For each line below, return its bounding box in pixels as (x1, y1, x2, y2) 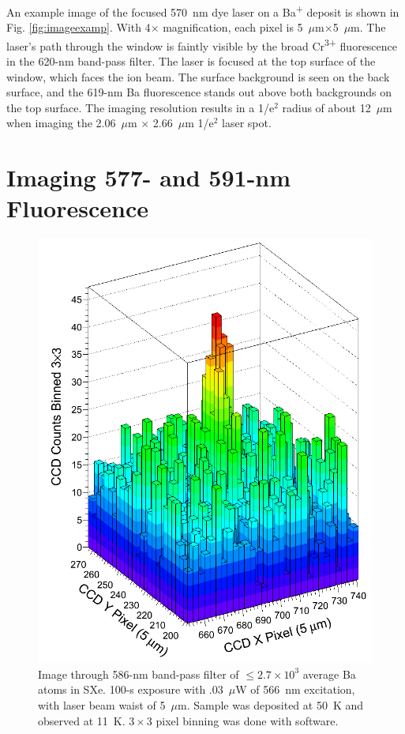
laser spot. (222, 115, 272, 131)
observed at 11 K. (38, 712, 126, 728)
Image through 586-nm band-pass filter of (38, 665, 239, 682)
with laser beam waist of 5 (38, 697, 166, 713)
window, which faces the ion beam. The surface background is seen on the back (6, 68, 390, 85)
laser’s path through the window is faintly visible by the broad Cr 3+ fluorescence (6, 35, 398, 54)
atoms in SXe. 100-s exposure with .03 (38, 681, 223, 698)
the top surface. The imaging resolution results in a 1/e (6, 99, 275, 115)
